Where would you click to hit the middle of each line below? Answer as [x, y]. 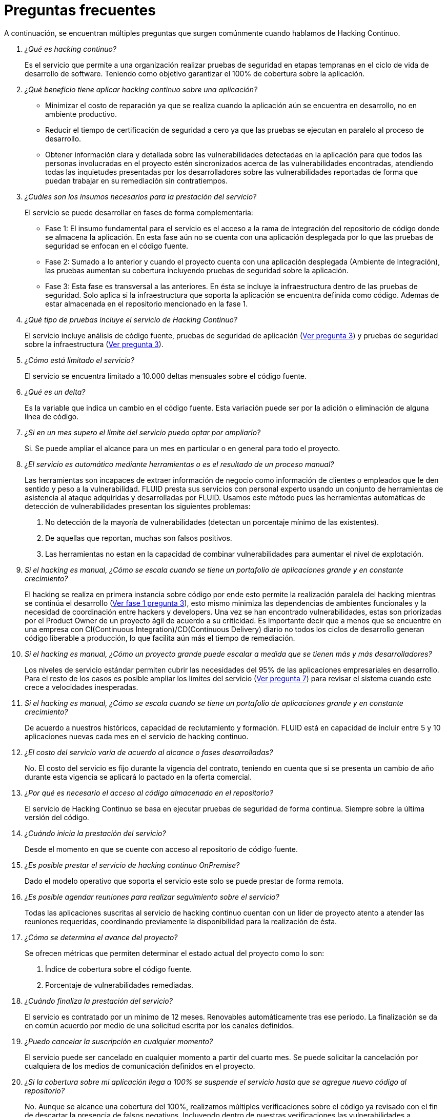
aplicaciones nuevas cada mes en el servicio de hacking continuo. [137, 736]
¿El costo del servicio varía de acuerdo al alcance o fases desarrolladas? [149, 752]
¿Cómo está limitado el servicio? [79, 360]
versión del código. [57, 817]
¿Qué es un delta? [55, 392]
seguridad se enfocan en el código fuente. [117, 246]
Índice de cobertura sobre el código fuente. [119, 969]
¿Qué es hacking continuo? [71, 49]
